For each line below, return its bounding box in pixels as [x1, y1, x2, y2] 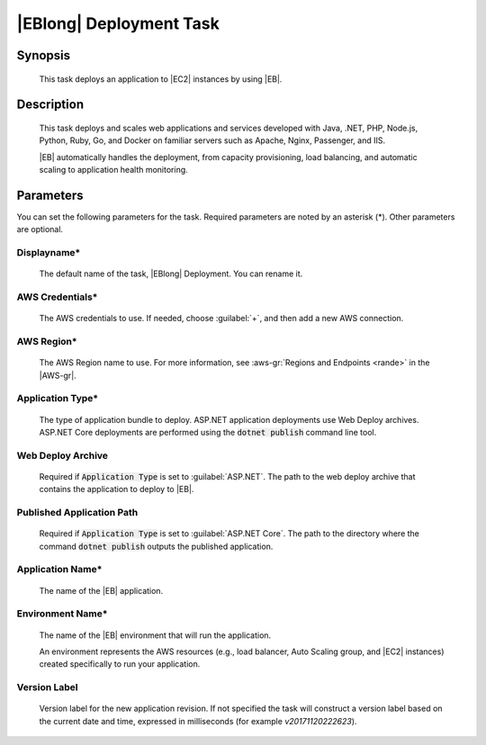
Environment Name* [16, 607, 108, 620]
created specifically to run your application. [39, 659, 201, 669]
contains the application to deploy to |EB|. [39, 484, 194, 495]
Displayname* [16, 247, 81, 259]
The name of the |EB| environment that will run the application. [39, 630, 272, 641]
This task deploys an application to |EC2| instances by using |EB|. [39, 73, 283, 85]
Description [16, 97, 85, 112]
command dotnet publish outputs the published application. [39, 541, 274, 552]
